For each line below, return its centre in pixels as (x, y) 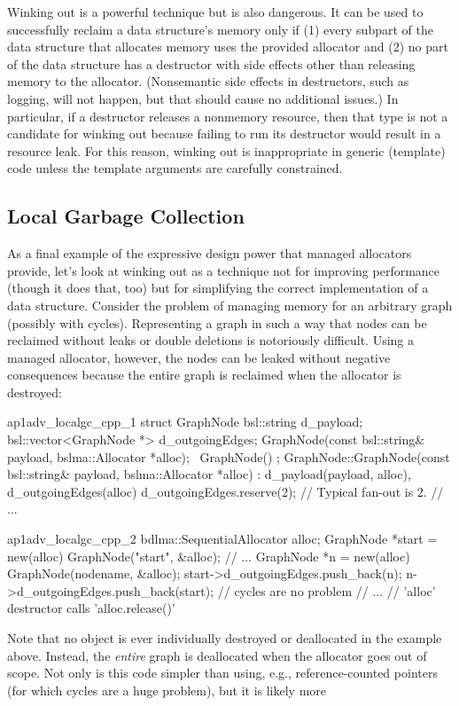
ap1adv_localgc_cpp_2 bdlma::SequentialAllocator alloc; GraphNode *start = (222, 539)
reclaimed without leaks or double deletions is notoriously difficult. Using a (211, 340)
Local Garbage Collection (126, 216)
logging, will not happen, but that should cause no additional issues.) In (203, 98)
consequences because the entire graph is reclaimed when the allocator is (204, 375)
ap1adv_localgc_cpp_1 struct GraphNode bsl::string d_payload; (185, 422)
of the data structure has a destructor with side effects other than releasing (211, 63)
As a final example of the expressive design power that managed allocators (210, 253)
